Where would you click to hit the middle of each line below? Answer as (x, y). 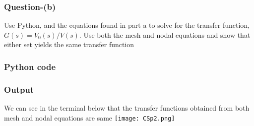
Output (19, 89)
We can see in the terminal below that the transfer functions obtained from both (127, 108)
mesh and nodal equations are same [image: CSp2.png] (90, 117)
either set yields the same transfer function (69, 44)
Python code (30, 66)
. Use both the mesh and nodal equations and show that (165, 34)
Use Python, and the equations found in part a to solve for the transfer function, (127, 25)
